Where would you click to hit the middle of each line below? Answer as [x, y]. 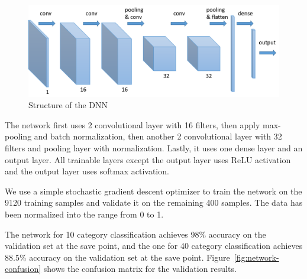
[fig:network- [256, 257]
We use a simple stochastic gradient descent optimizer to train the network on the [153, 191]
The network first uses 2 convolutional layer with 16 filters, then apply [133, 124]
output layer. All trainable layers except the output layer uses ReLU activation [148, 159]
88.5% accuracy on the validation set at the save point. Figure [117, 257]
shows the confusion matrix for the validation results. [140, 269]
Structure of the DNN [68, 105]
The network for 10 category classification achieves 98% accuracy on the [135, 234]
